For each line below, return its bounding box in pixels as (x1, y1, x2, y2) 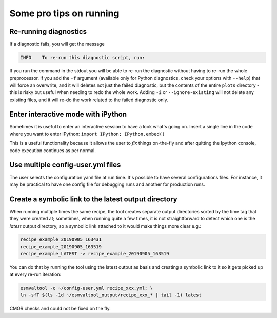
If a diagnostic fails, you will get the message (9, 41, 105, 47)
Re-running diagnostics (9, 27, 87, 36)
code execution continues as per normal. (9, 147, 96, 154)
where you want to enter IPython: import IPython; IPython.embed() (9, 130, 165, 137)
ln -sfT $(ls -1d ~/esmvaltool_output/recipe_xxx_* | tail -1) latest (20, 292, 202, 298)
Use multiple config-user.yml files (9, 161, 121, 170)
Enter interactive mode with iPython (9, 110, 127, 119)
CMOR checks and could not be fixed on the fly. (9, 306, 111, 312)
